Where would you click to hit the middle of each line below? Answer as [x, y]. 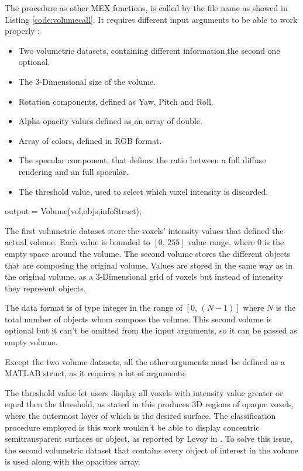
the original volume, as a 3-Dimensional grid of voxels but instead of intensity [144, 276]
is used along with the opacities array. [73, 461]
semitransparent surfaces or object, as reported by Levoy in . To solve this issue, [149, 439]
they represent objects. [45, 288]
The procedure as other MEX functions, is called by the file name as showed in [146, 8]
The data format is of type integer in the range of [94, 307]
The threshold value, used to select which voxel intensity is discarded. [143, 191]
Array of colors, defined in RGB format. [90, 140]
